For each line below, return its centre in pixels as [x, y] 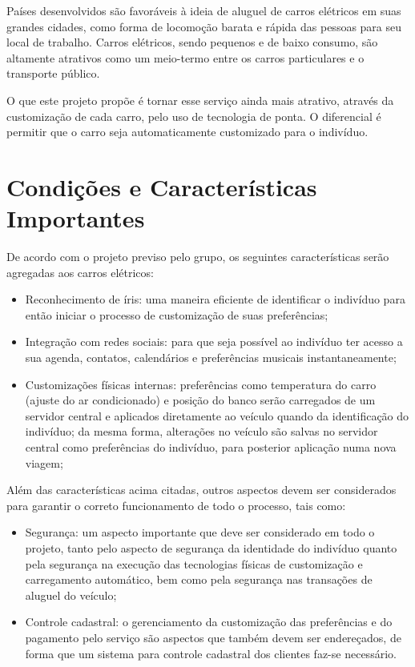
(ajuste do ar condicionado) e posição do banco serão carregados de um [200, 400]
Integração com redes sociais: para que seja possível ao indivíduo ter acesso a [214, 342]
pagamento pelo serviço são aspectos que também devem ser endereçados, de [213, 637]
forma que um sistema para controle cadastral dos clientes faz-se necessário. [211, 653]
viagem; [44, 462]
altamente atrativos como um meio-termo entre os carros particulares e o [185, 57]
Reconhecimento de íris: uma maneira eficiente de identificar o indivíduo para [215, 299]
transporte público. [53, 73]
